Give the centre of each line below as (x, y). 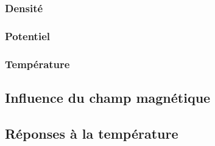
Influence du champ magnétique (108, 97)
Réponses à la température (92, 133)
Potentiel (27, 36)
